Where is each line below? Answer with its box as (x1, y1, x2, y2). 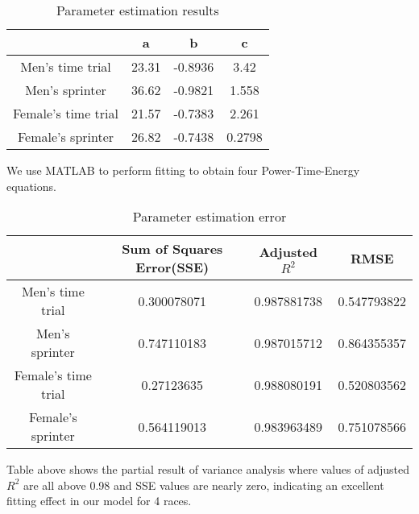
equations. (6, 177, 56, 194)
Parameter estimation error (132, 207, 287, 226)
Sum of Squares (122, 239, 223, 259)
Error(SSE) (135, 258, 209, 277)
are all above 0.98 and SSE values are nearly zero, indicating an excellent (23, 476, 384, 493)
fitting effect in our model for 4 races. (6, 492, 192, 509)
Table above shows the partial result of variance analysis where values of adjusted (6, 461, 410, 478)
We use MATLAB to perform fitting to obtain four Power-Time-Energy (6, 162, 360, 178)
